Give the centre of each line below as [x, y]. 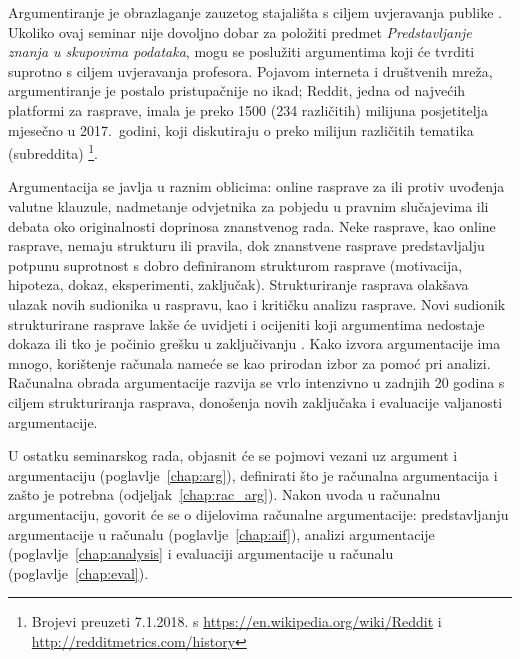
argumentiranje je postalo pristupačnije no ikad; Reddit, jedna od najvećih [237, 90]
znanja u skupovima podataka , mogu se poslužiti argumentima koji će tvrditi [241, 51]
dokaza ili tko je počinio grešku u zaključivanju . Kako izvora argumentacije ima [254, 343]
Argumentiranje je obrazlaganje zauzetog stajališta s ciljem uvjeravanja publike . [255, 12]
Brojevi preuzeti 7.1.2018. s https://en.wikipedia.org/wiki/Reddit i [236, 621]
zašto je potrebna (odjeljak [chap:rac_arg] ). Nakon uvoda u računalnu [224, 494]
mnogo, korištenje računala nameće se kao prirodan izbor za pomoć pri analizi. [249, 362]
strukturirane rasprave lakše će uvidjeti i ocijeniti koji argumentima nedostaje [246, 323]
